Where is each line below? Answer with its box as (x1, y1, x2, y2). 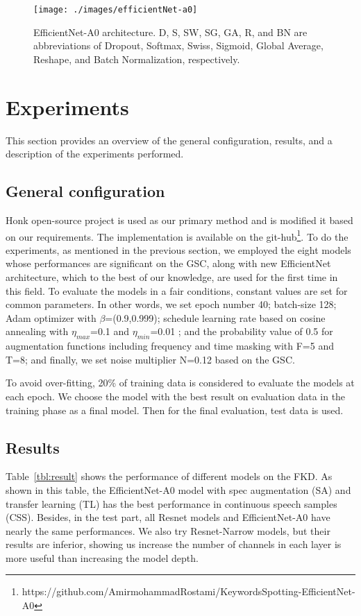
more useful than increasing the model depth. (6, 550, 199, 565)
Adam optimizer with (6, 310, 96, 325)
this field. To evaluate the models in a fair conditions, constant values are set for (6, 283, 348, 298)
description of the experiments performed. (6, 146, 184, 161)
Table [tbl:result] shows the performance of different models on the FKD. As (6, 469, 333, 484)
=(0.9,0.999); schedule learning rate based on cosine (105, 310, 326, 325)
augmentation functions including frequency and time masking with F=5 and (6, 339, 334, 353)
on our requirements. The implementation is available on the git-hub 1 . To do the (6, 227, 349, 243)
